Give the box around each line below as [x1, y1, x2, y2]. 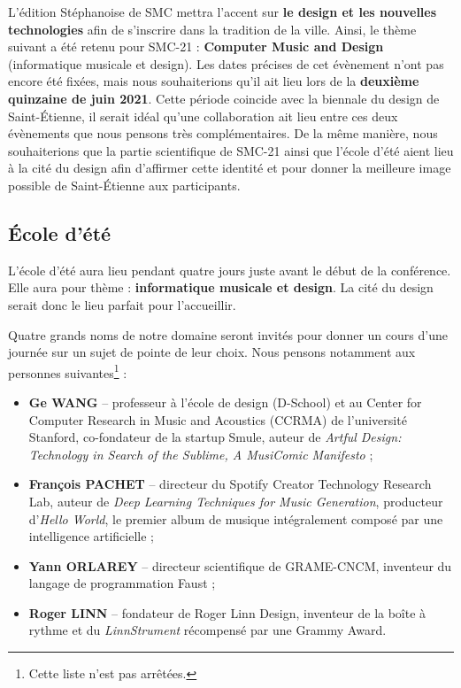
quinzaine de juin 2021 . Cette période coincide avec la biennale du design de [8, 89, 440, 107]
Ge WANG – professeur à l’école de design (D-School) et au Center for [28, 392, 422, 411]
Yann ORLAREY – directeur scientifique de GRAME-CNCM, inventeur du [28, 556, 452, 575]
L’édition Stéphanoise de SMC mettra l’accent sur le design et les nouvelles [8, 3, 437, 20]
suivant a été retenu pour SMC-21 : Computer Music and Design [8, 37, 384, 56]
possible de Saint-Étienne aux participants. [8, 175, 241, 194]
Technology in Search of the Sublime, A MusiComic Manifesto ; [28, 444, 373, 463]
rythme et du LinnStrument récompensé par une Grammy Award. [28, 621, 387, 639]
